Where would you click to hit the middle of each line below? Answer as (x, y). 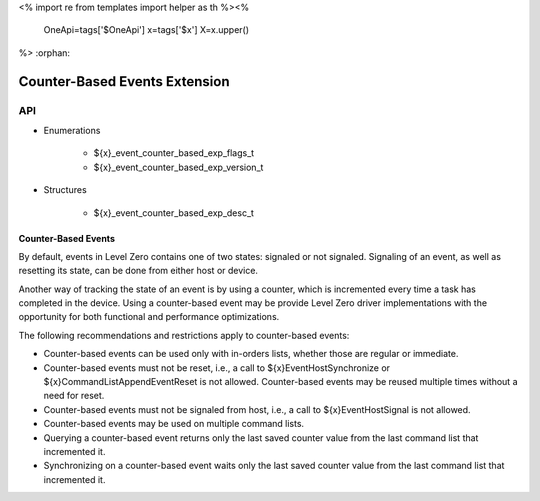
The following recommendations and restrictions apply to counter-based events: (184, 335)
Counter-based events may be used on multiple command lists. (174, 424)
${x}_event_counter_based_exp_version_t (178, 167)
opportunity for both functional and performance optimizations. (149, 317)
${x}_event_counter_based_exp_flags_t (174, 153)
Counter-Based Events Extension (124, 81)
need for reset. (74, 396)
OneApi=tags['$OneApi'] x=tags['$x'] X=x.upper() (146, 30)
